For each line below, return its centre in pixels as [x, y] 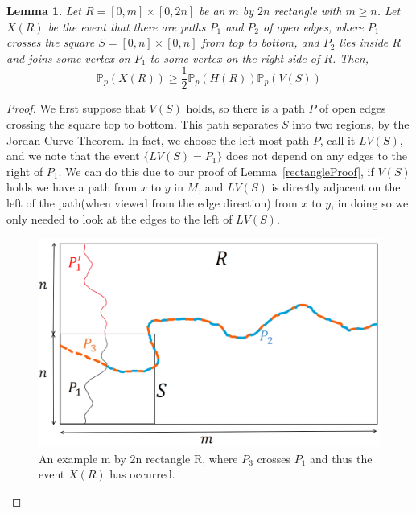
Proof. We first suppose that [76, 108]
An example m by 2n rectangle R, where [138, 458]
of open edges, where [313, 26]
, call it [338, 140]
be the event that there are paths [127, 26]
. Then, [350, 57]
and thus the [341, 458]
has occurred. [142, 474]
